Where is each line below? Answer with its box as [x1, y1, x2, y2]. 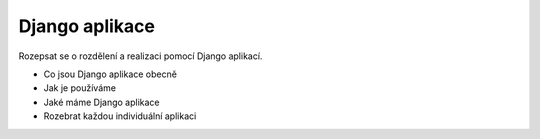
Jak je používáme [43, 82, 117, 94]
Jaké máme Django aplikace [43, 96, 160, 108]
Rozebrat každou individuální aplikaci [43, 110, 197, 122]
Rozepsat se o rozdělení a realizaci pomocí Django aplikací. [18, 50, 263, 62]
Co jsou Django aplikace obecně [43, 68, 177, 80]
